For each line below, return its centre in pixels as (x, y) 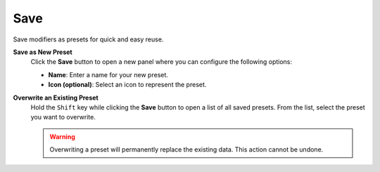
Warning (62, 136)
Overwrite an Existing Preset (56, 98)
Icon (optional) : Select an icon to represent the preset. (127, 85)
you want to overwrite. (63, 117)
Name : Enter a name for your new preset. (108, 74)
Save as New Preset (43, 52)
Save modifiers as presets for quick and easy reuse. (88, 39)
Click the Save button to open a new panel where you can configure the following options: (161, 62)
